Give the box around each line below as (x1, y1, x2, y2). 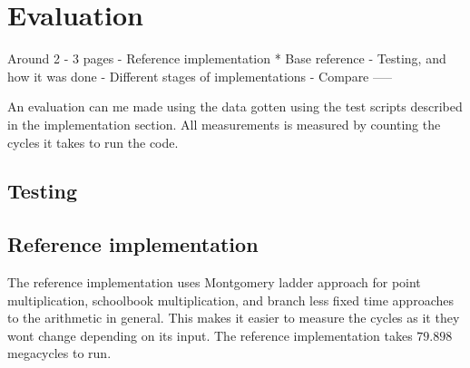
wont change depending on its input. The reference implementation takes (7, 325, 413, 344)
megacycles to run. (7, 344, 112, 363)
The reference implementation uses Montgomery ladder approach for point (7, 273, 421, 292)
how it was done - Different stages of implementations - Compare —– (7, 66, 393, 85)
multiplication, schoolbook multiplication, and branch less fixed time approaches (7, 290, 454, 309)
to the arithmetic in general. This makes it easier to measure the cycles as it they (7, 308, 460, 327)
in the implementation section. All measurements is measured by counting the (7, 114, 441, 133)
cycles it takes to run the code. (7, 132, 179, 151)
